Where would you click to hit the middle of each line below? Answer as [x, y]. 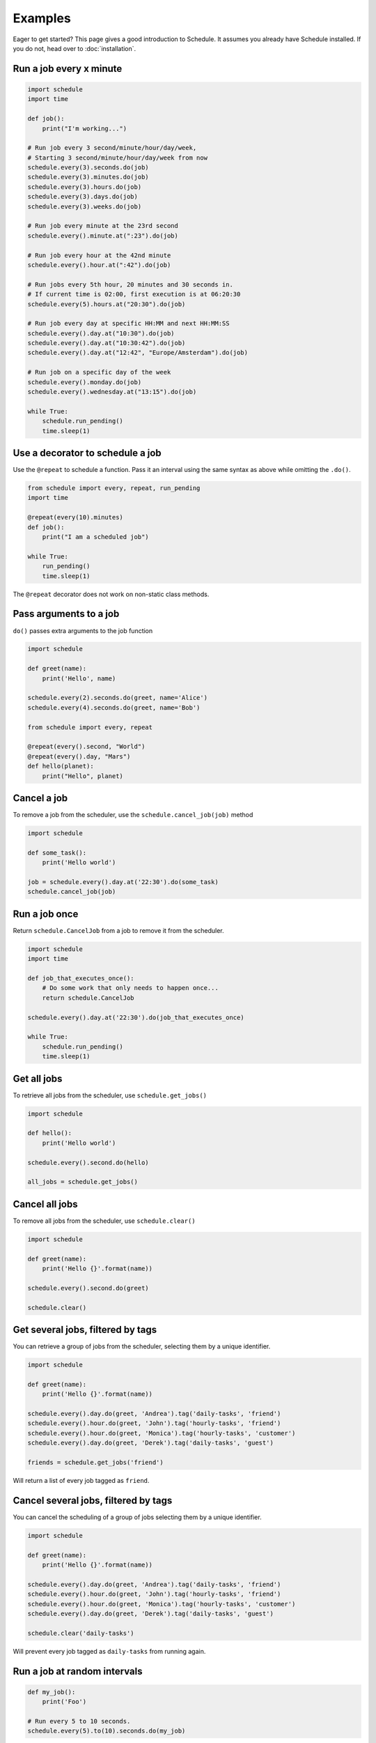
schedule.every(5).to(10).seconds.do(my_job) [107, 1731]
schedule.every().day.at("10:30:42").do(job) [107, 343]
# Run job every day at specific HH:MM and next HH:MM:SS [128, 324]
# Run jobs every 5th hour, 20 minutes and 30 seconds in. [130, 284]
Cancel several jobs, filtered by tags [93, 1500]
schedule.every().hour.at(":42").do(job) [99, 265]
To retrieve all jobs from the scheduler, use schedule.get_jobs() [110, 1095]
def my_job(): [52, 1692]
